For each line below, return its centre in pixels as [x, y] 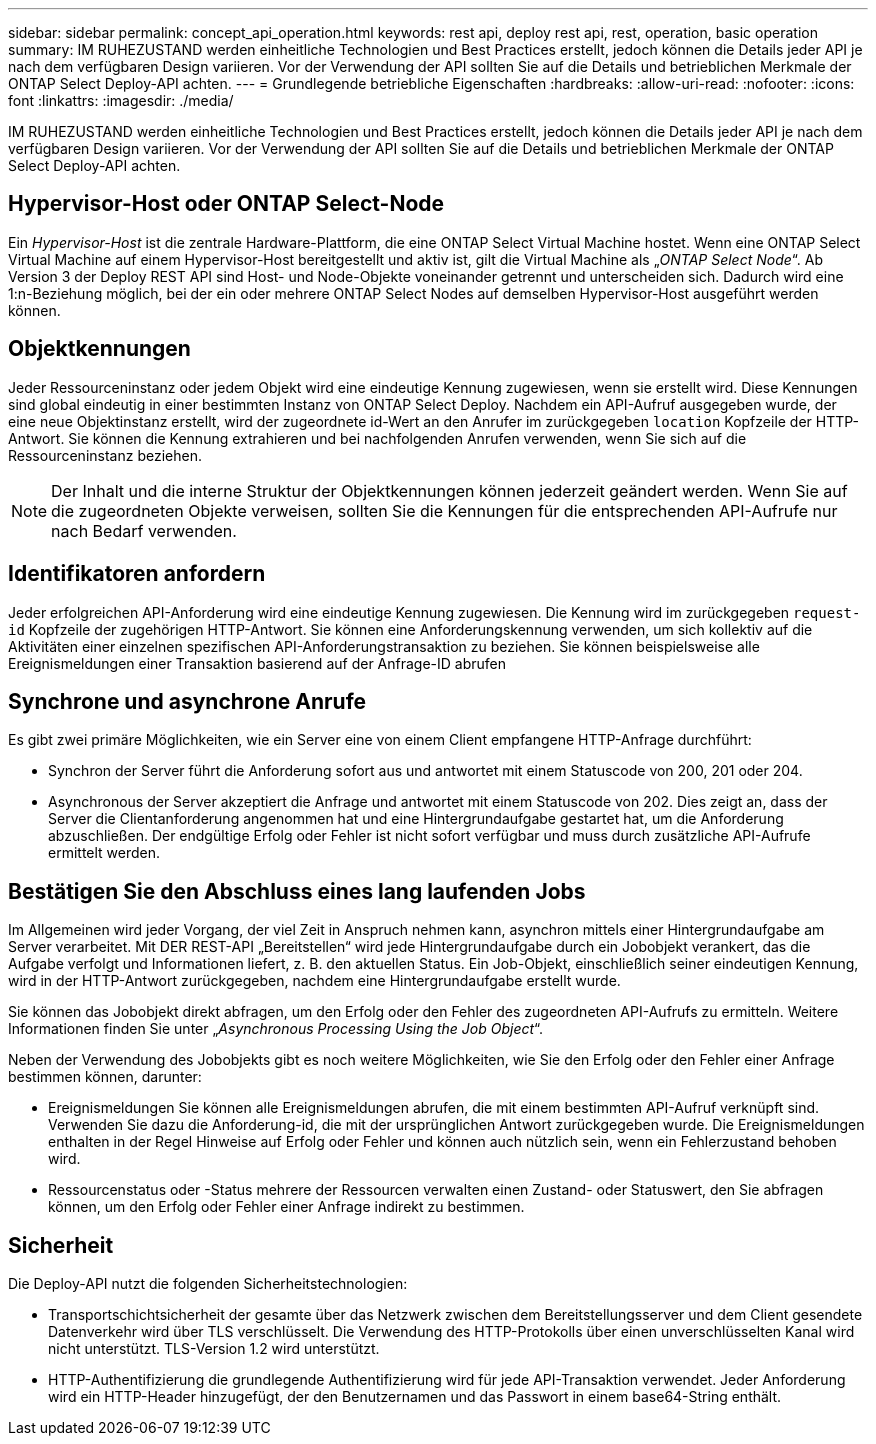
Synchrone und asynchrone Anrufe [187, 701]
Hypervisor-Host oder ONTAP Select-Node [226, 204]
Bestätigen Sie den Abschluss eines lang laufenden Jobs [297, 891]
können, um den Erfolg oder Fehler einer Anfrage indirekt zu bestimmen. [286, 1207]
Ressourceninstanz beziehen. [105, 455]
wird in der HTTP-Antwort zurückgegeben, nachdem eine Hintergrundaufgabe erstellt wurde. [314, 981]
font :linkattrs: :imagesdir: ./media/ [121, 100]
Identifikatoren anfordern [137, 574]
